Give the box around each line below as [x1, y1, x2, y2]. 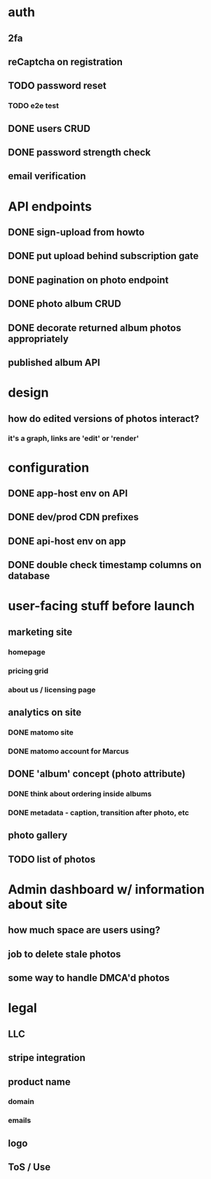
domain [8, 1097, 34, 1107]
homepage [8, 647, 46, 657]
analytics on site [8, 706, 82, 718]
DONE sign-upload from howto [8, 226, 145, 239]
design [8, 385, 49, 401]
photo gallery [8, 829, 68, 841]
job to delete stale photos [8, 948, 121, 960]
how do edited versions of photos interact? [8, 412, 200, 425]
